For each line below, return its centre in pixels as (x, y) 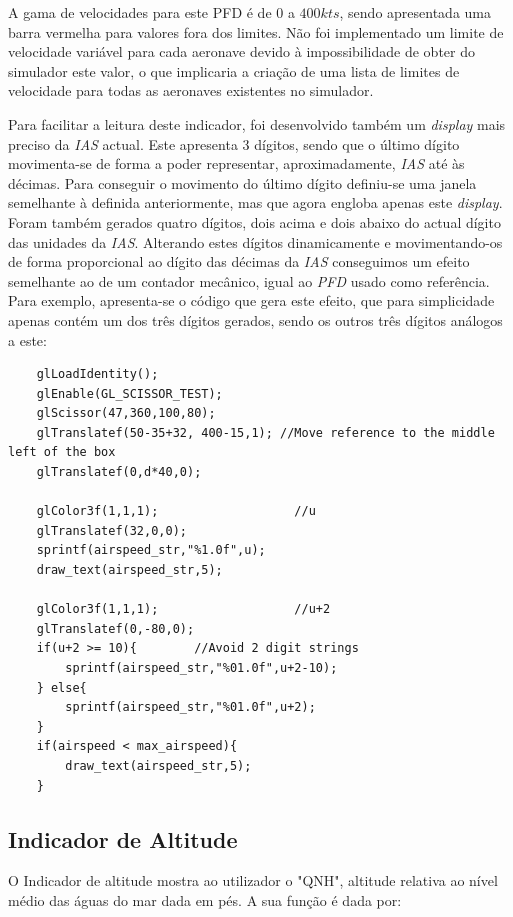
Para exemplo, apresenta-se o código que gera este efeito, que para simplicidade (251, 300)
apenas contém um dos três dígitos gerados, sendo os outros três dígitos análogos (255, 319)
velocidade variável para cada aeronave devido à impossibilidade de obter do (241, 51)
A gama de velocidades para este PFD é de (140, 12)
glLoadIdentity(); (97, 374)
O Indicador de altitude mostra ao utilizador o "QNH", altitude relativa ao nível (253, 880)
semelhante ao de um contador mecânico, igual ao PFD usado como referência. (249, 280)
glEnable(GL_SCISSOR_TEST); (129, 393)
